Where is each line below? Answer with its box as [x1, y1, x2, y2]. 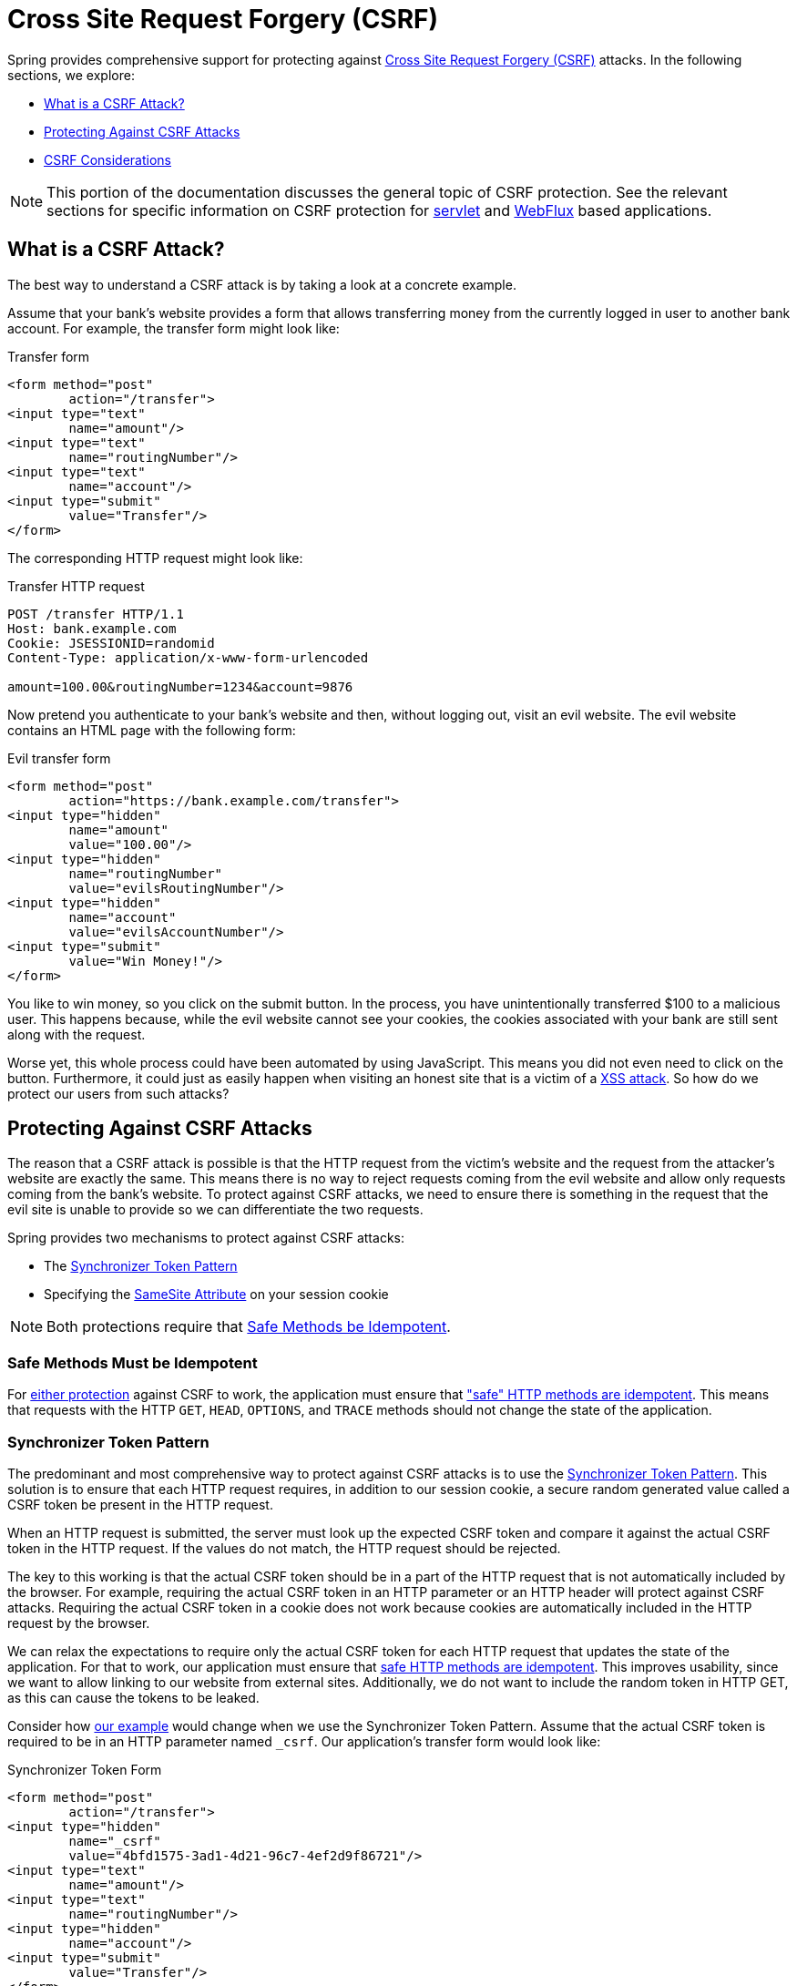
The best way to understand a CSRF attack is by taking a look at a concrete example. [7, 276, 516, 292]
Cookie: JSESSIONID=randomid [7, 635, 215, 650]
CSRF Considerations [44, 151, 171, 168]
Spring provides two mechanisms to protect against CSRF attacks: [7, 1230, 404, 1246]
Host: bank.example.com [7, 620, 177, 636]
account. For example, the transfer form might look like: [7, 320, 340, 336]
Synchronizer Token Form [7, 1761, 162, 1777]
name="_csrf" [68, 1833, 161, 1848]
